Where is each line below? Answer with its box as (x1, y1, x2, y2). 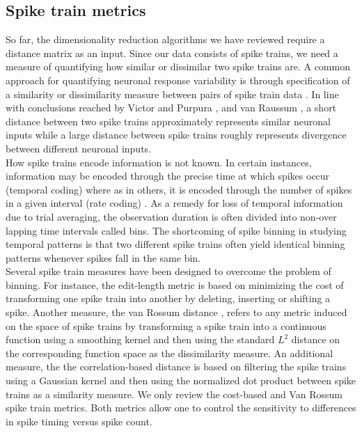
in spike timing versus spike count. (6, 414, 152, 428)
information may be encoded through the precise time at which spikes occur (6, 168, 330, 183)
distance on (291, 332, 340, 347)
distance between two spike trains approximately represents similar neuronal (6, 113, 331, 128)
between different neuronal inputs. (6, 141, 152, 155)
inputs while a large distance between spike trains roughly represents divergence (6, 127, 347, 142)
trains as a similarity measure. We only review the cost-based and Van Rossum (6, 386, 343, 401)
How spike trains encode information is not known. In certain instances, (6, 155, 312, 169)
